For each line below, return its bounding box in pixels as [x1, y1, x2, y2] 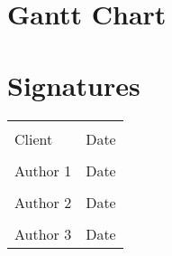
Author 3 [14, 223, 72, 244]
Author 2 [14, 191, 72, 213]
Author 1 [14, 159, 72, 181]
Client [14, 128, 53, 149]
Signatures [7, 66, 140, 103]
